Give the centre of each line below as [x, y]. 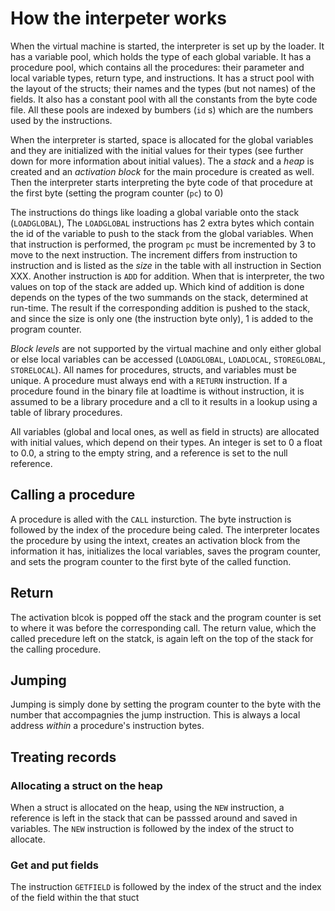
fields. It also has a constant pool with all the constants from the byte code [164, 99]
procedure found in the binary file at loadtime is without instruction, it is [157, 391]
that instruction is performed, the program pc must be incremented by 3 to [163, 244]
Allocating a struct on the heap [86, 785]
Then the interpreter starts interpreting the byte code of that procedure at [161, 182]
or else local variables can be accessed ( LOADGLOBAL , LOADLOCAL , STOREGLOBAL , [168, 359]
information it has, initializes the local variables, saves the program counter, [165, 551]
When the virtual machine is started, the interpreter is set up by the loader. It [167, 46]
